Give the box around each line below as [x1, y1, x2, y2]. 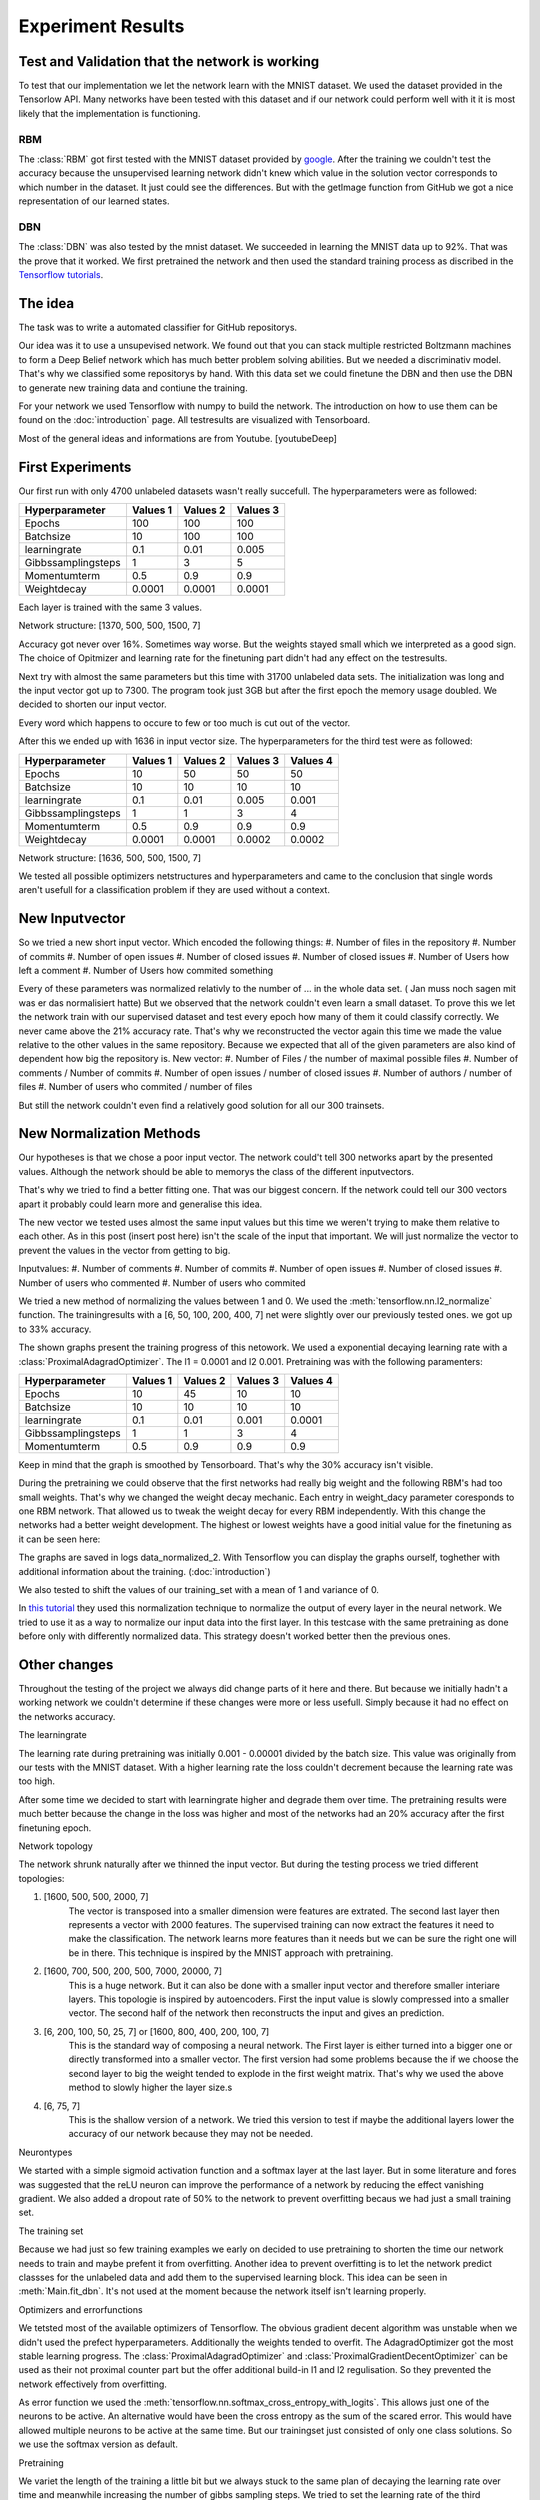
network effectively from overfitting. [18, 2378, 167, 2390]
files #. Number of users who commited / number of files [18, 1081, 253, 1093]
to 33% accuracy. [18, 1323, 92, 1335]
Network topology [18, 1840, 94, 1852]
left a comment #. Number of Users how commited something [18, 965, 274, 976]
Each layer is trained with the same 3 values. [18, 601, 202, 614]
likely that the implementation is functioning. [18, 107, 201, 119]
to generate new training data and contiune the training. [18, 381, 249, 394]
